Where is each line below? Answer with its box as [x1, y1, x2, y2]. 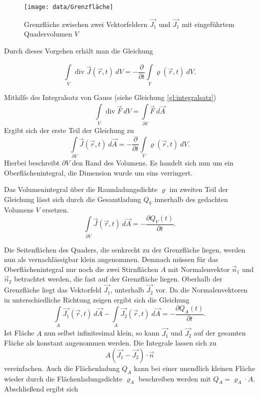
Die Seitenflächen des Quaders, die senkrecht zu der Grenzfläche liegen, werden [4, 244, 246, 254]
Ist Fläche [4, 327, 34, 338]
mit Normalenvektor [168, 263, 230, 274]
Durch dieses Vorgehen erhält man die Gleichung [4, 45, 153, 56]
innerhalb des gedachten [154, 194, 228, 204]
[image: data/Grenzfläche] [24, 3, 113, 10]
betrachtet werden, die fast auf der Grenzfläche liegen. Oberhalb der [14, 273, 223, 284]
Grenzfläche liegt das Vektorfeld [4, 284, 102, 295]
